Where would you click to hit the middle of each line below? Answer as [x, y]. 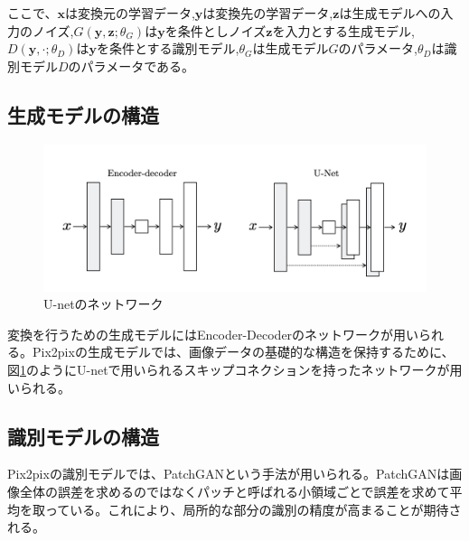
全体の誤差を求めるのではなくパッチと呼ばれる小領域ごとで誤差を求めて [234, 491]
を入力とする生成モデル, [343, 30]
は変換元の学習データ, [130, 13]
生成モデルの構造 [83, 114]
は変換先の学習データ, [268, 13]
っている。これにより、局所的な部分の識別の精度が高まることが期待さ [253, 509]
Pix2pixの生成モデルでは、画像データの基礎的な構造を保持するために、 [243, 352]
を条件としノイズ [216, 30]
